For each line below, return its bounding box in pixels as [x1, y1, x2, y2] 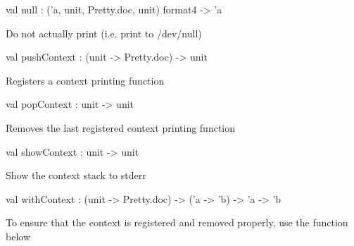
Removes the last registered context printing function [6, 120, 236, 135]
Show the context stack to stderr [6, 168, 146, 183]
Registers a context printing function [6, 73, 165, 87]
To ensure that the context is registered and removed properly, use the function [6, 215, 348, 230]
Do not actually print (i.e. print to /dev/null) [6, 25, 202, 40]
